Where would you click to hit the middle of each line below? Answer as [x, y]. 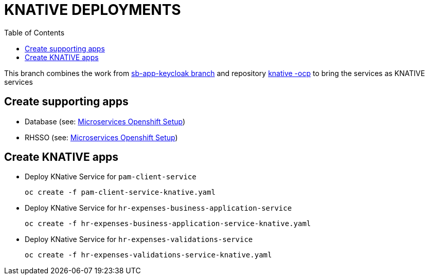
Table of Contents [34, 32]
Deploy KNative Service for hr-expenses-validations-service [139, 239]
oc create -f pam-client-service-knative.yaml [120, 192]
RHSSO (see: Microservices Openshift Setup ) [101, 137]
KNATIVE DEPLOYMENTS [93, 10]
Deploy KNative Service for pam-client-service [111, 177]
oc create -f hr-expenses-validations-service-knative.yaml [148, 255]
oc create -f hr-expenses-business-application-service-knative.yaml [168, 224]
